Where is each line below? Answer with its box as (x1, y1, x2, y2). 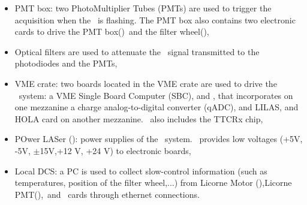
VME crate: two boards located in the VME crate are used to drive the (14, 77, 277, 89)
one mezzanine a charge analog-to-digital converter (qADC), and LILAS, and (14, 101, 299, 113)
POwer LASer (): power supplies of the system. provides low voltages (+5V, (14, 132, 303, 145)
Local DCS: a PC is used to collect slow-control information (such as (14, 164, 267, 177)
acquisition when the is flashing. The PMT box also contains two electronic (14, 13, 296, 26)
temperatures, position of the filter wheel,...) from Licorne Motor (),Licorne (14, 176, 292, 189)
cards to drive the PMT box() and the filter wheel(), (14, 25, 209, 38)
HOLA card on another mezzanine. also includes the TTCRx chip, (14, 112, 263, 125)
